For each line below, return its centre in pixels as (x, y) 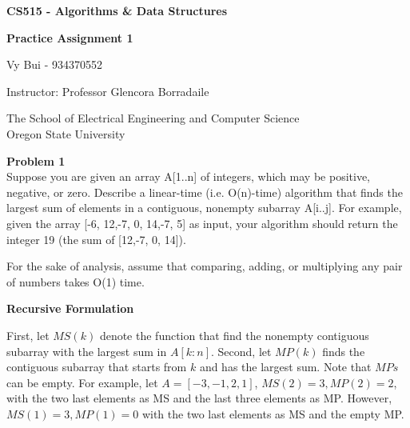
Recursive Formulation (70, 308)
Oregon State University (66, 133)
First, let (28, 335)
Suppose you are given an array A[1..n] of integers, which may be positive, (189, 176)
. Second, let (241, 351)
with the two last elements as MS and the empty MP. (273, 413)
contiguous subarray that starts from (97, 367)
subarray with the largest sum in (87, 351)
